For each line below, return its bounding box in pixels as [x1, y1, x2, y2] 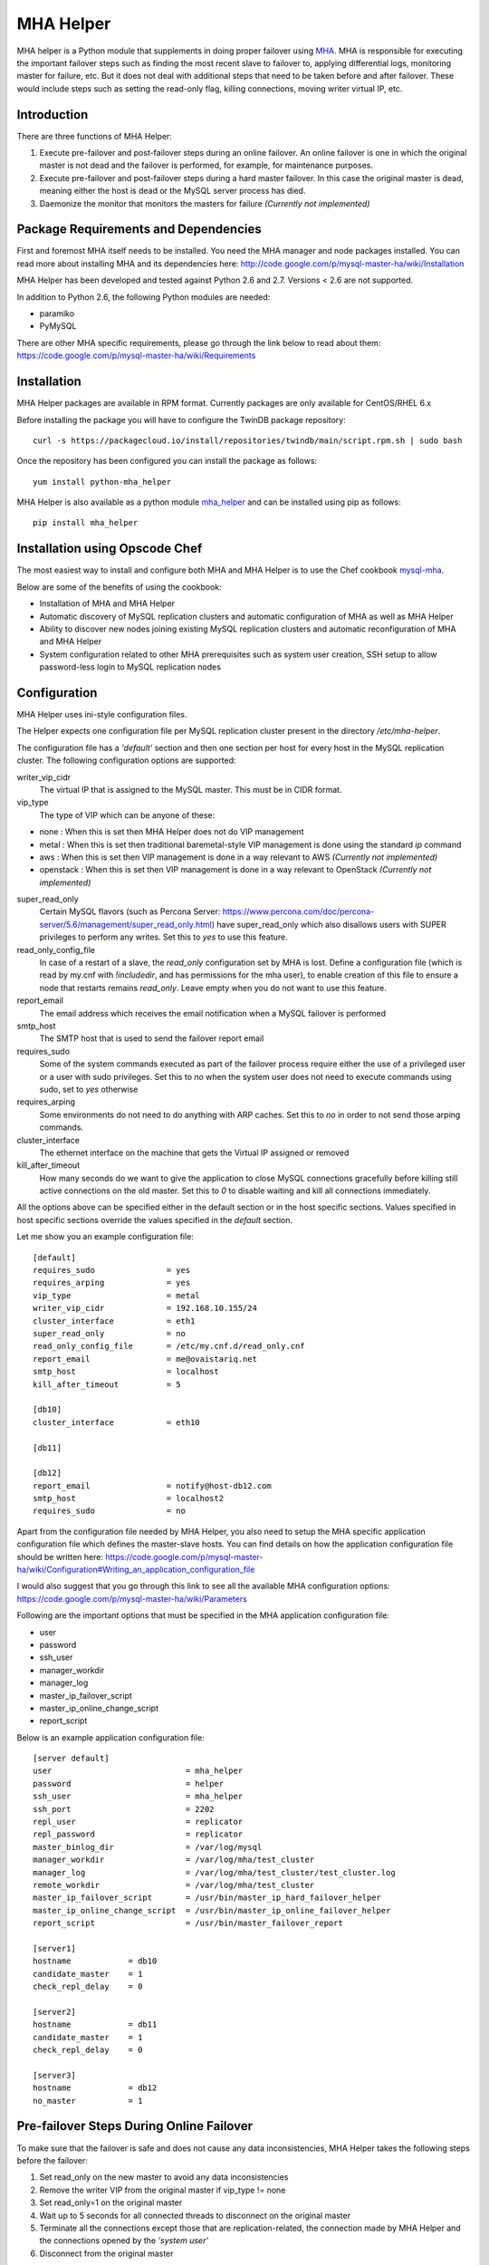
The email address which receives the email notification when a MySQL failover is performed [39, 1007, 387, 1018]
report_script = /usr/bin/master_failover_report [33, 1918, 343, 1929]
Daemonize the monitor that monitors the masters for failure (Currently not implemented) [39, 198, 370, 208]
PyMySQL [39, 321, 77, 332]
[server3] [33, 2070, 76, 2080]
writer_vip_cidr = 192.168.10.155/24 [33, 1303, 258, 1314]
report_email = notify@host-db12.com [33, 1480, 272, 1490]
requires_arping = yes [33, 1277, 191, 1288]
